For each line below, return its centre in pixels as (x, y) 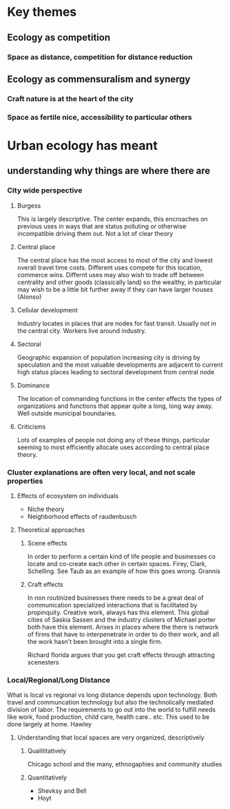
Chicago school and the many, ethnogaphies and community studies (125, 764)
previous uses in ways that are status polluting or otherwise (102, 226)
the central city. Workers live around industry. (82, 330)
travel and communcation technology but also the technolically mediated (110, 702)
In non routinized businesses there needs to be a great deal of (116, 597)
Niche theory (46, 509)
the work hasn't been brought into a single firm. (95, 641)
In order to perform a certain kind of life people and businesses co (121, 556)
